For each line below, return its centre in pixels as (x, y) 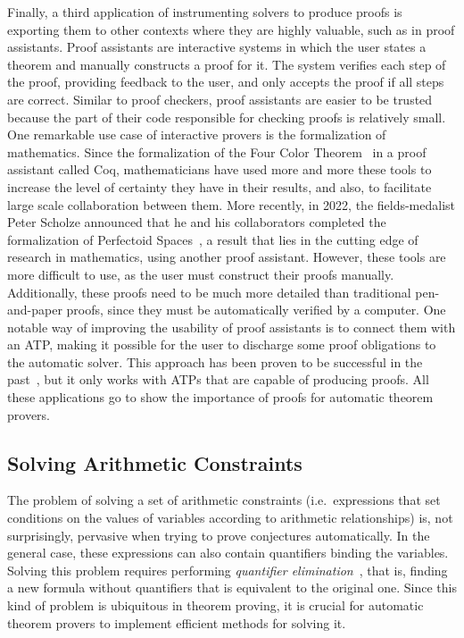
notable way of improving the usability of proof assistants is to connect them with (232, 327)
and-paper (35, 310)
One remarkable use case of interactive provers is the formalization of (197, 134)
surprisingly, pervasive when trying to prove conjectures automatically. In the (219, 535)
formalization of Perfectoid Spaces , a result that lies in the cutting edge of (213, 239)
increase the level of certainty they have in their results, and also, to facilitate (220, 186)
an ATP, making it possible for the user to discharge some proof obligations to (222, 344)
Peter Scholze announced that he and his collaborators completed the (197, 222)
